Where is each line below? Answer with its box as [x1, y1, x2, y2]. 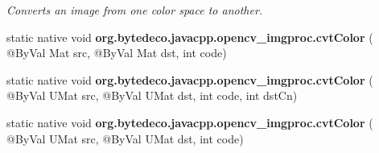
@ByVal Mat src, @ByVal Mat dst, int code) [6, 44, 227, 61]
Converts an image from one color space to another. [6, 2, 263, 18]
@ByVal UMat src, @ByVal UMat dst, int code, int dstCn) [6, 87, 298, 104]
